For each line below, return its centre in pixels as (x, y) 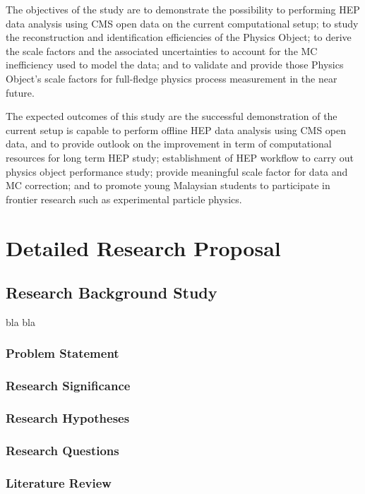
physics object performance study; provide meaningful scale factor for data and (177, 171)
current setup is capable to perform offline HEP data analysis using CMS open (176, 129)
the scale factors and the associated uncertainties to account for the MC (162, 50)
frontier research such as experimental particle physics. (124, 199)
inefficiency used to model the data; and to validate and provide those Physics (175, 65)
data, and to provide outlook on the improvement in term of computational (169, 144)
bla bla (21, 321)
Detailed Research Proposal (143, 247)
